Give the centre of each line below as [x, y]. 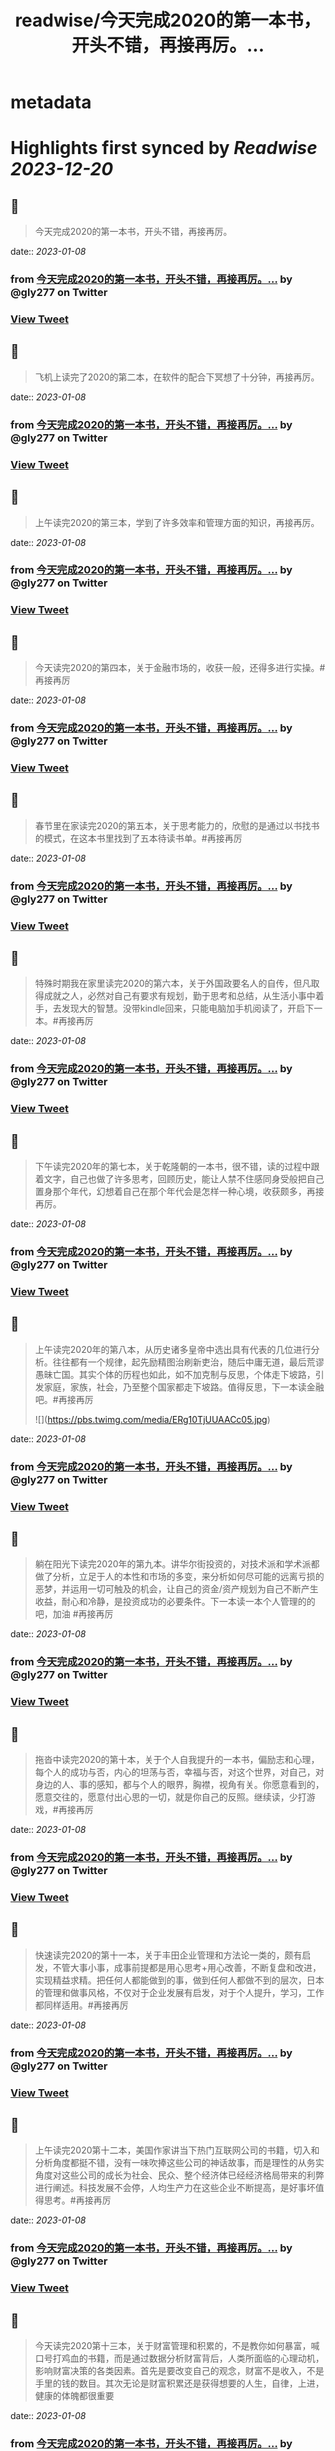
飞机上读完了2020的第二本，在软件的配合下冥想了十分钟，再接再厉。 [177, 377]
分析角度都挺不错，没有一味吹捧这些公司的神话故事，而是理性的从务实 [179, 2163]
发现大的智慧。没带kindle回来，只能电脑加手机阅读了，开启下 [188, 1008]
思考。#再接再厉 [77, 2200]
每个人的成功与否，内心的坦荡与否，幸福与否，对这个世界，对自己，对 [179, 1772]
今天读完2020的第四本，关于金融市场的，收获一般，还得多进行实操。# [180, 668]
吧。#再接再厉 [64, 1399]
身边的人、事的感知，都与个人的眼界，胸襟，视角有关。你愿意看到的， [179, 1785]
